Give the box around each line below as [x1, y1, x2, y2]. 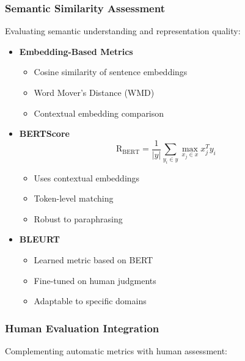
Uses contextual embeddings [34, 171, 140, 184]
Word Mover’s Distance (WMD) [34, 86, 155, 98]
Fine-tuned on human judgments [34, 274, 156, 286]
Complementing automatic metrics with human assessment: [5, 344, 227, 357]
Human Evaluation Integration [5, 320, 159, 335]
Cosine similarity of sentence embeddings [34, 65, 188, 78]
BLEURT [19, 233, 60, 246]
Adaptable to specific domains [34, 294, 147, 307]
